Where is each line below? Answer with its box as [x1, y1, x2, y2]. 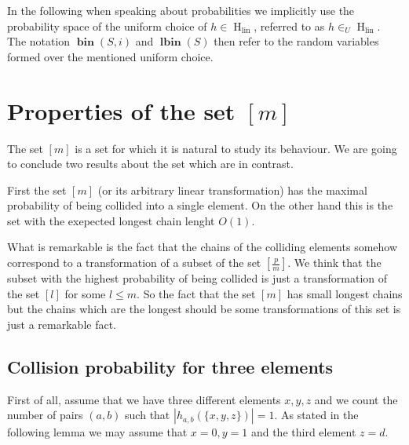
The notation [7, 33, 71, 49]
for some [64, 285, 106, 301]
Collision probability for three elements [7, 354, 334, 378]
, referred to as [254, 17, 325, 34]
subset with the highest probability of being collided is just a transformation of [7, 270, 388, 286]
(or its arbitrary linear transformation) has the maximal [97, 181, 367, 198]
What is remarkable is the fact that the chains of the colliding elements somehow [7, 239, 398, 255]
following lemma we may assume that [7, 424, 188, 440]
